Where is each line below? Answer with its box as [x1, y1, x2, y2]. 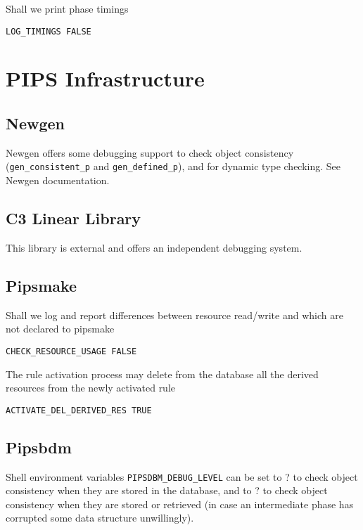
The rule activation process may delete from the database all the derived [6, 366, 319, 381]
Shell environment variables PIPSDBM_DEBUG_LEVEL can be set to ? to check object [6, 469, 358, 484]
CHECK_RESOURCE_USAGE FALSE [6, 346, 137, 356]
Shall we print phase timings [6, 1, 129, 15]
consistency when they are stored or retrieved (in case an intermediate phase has [6, 496, 354, 511]
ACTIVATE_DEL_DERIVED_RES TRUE [6, 405, 152, 415]
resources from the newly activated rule [6, 380, 176, 395]
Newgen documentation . [6, 173, 110, 188]
